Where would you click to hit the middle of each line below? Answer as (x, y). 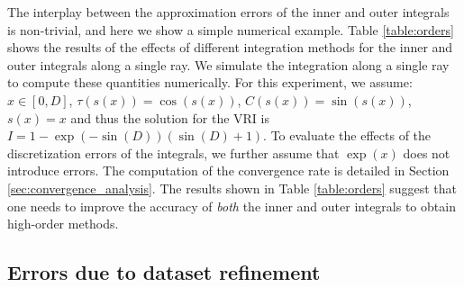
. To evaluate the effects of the (347, 135)
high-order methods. (63, 224)
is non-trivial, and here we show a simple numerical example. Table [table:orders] (231, 29)
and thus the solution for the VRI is (170, 117)
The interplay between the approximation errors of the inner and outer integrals (228, 12)
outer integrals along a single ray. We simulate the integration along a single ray (228, 64)
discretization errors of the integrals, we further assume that (173, 152)
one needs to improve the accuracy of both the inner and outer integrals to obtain (232, 206)
